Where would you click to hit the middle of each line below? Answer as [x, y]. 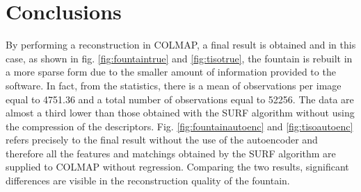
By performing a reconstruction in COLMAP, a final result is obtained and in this [181, 45]
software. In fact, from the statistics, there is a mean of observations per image [174, 85]
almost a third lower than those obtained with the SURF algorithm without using [180, 113]
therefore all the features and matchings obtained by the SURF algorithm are [171, 153]
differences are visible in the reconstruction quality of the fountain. [148, 181]
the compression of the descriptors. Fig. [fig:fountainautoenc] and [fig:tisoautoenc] [179, 126]
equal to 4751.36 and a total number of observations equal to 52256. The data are [180, 99]
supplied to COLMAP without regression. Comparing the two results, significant [177, 167]
